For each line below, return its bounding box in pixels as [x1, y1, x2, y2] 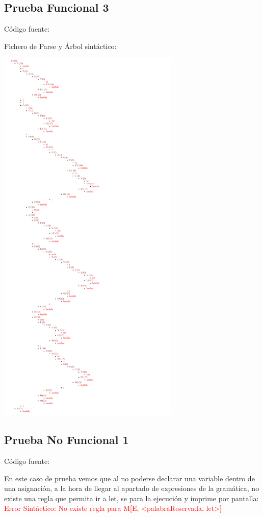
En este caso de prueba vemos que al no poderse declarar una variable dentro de [4, 473, 255, 483]
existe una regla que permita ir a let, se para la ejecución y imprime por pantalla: [4, 493, 259, 503]
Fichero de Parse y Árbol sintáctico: [4, 40, 117, 51]
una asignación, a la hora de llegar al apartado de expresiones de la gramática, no [4, 483, 259, 494]
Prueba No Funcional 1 [4, 432, 129, 448]
